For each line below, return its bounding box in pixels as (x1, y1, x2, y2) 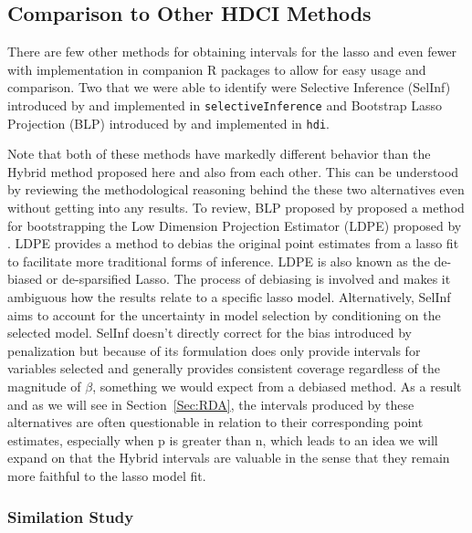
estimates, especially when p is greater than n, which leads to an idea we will (7, 430, 438, 449)
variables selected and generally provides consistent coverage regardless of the (7, 359, 440, 378)
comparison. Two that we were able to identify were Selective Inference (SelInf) (7, 78, 451, 97)
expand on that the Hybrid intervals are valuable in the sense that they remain (7, 448, 450, 467)
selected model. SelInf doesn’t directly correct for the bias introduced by (7, 323, 412, 342)
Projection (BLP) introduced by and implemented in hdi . (7, 113, 330, 132)
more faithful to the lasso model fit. (7, 465, 206, 485)
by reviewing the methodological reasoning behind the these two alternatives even (7, 180, 465, 199)
